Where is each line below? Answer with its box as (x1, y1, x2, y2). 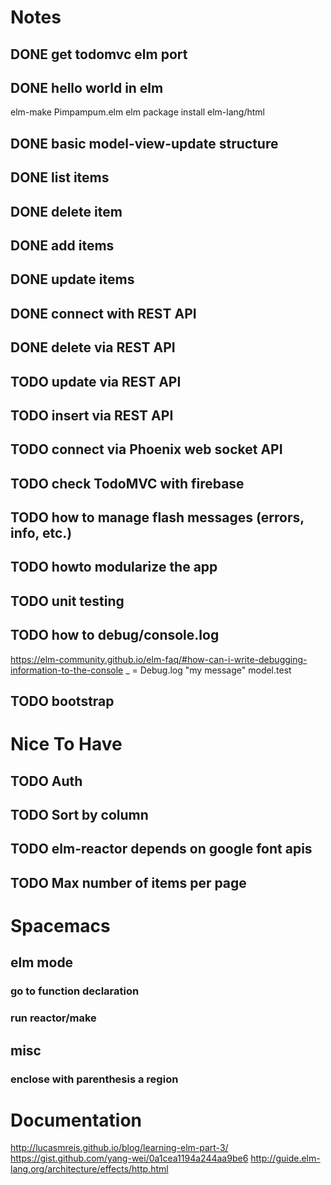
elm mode (10, 954, 74, 971)
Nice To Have (10, 733, 123, 756)
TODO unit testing (10, 592, 125, 610)
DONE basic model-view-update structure (10, 135, 279, 152)
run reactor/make (10, 1011, 97, 1025)
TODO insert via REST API (10, 407, 174, 424)
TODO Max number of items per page (10, 874, 247, 891)
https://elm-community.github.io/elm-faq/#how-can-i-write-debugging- (10, 653, 308, 665)
